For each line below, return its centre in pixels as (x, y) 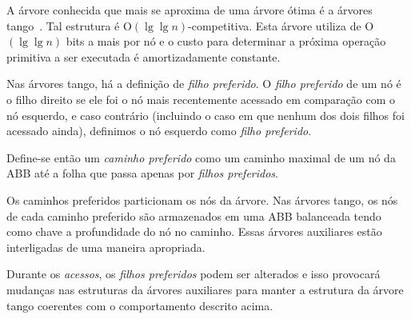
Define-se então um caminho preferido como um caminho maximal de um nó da (201, 157)
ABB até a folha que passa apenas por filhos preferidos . (142, 173)
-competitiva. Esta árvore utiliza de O (281, 25)
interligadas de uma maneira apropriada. (106, 247)
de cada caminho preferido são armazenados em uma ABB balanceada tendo (194, 215)
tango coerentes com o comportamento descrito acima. (140, 305)
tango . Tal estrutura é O (69, 25)
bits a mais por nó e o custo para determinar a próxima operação (226, 41)
